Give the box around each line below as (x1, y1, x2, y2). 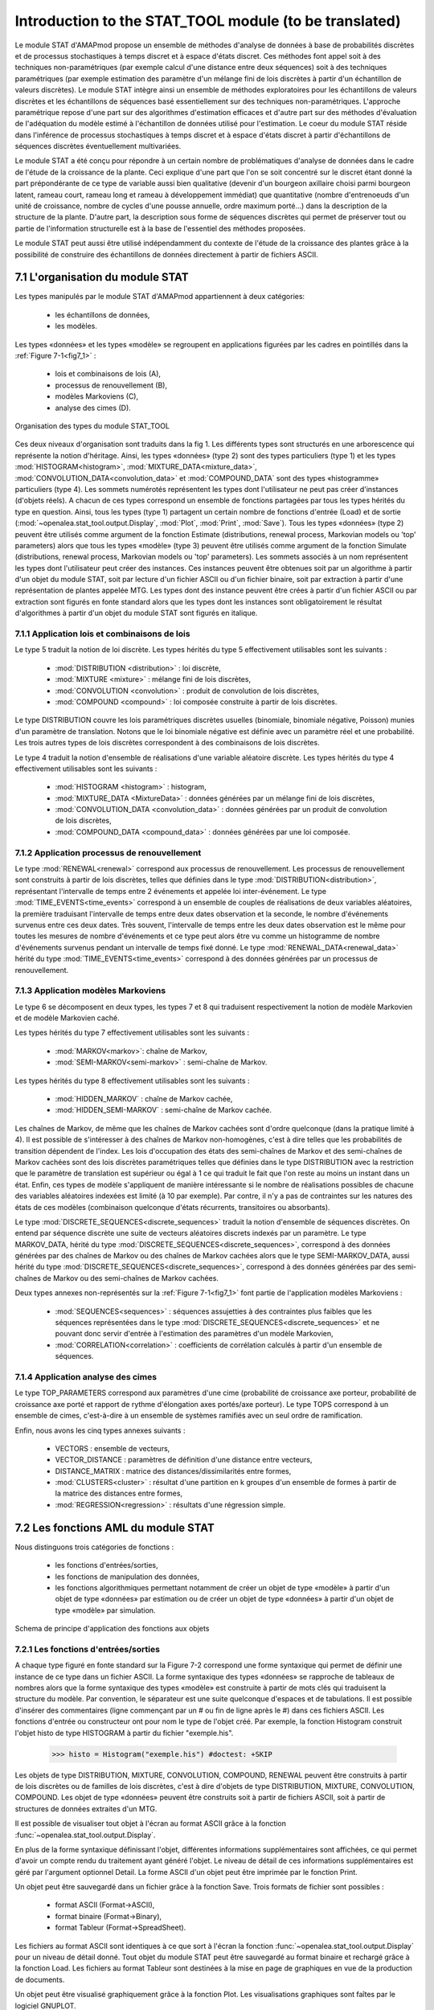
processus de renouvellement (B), (55, 380, 168, 390)
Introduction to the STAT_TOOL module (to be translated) (14, 12, 401, 30)
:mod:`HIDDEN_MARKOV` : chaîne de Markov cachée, (55, 1094, 233, 1103)
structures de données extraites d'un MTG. (14, 1803, 158, 1813)
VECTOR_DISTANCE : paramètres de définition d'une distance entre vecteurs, (55, 1455, 313, 1465)
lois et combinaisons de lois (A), (55, 369, 161, 379)
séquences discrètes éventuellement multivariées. (14, 142, 182, 151)
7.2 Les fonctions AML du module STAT (14, 1520, 215, 1535)
